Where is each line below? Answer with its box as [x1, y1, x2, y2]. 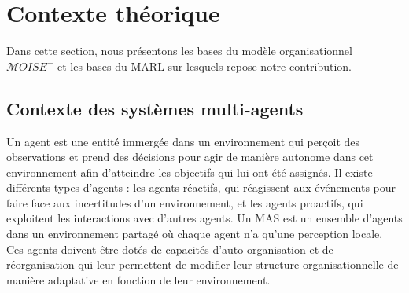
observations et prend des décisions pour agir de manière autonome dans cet [6, 148, 374, 165]
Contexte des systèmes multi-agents [6, 96, 304, 120]
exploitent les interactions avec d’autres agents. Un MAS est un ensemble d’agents [6, 210, 403, 226]
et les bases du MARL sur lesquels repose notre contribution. [57, 57, 352, 74]
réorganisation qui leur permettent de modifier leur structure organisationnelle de [6, 256, 399, 273]
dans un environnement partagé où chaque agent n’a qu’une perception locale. [6, 225, 383, 242]
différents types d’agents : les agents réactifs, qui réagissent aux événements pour [6, 179, 396, 196]
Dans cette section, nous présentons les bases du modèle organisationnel [6, 42, 352, 59]
